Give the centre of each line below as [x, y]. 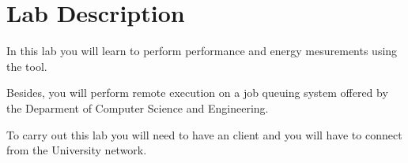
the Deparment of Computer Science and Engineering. [138, 107]
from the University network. [77, 150]
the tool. [27, 66]
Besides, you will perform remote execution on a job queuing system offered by [197, 93]
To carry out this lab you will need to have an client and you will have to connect [204, 134]
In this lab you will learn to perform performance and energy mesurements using [202, 51]
